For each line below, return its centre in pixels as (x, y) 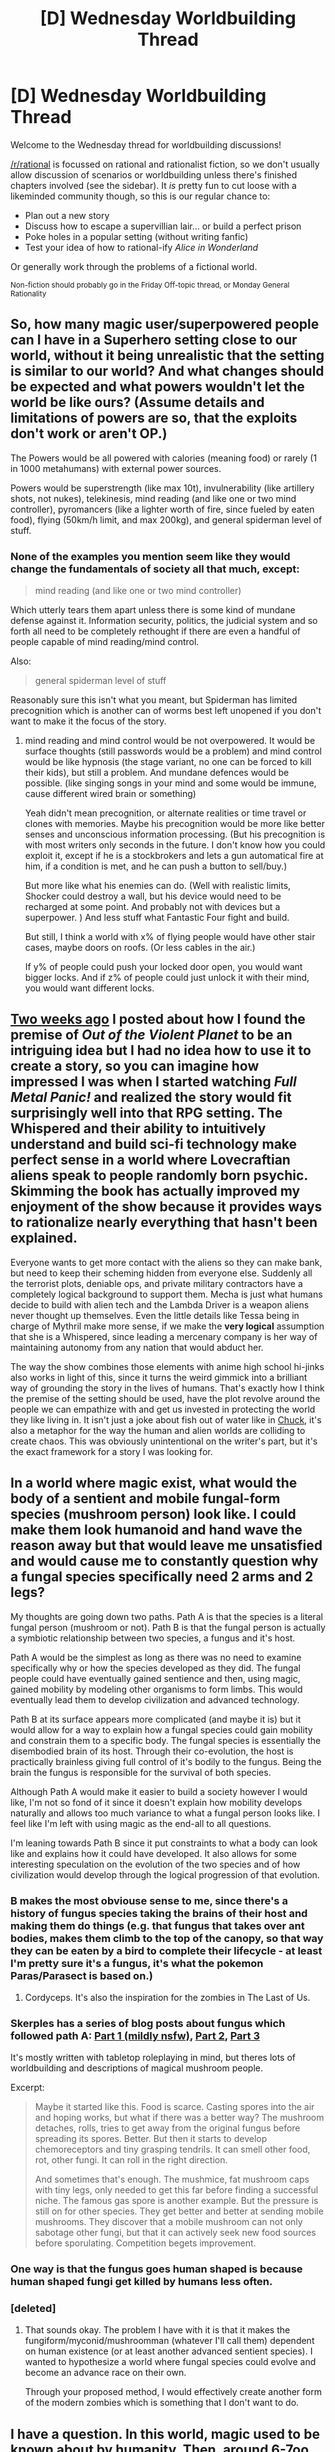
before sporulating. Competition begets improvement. (145, 2243)
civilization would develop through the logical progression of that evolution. (165, 1874)
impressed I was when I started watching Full (153, 1082)
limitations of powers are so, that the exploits (154, 418)
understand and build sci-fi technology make (154, 1144)
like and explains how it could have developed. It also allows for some (154, 1853)
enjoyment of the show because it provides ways (166, 1207)
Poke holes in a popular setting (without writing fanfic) (136, 236)
